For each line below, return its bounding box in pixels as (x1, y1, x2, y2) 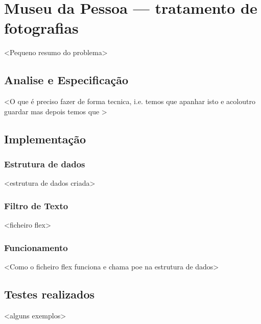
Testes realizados (4, 286, 95, 302)
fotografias (4, 17, 79, 38)
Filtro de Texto (4, 199, 68, 212)
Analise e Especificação (4, 72, 128, 88)
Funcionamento (4, 241, 68, 254)
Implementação (4, 131, 86, 146)
